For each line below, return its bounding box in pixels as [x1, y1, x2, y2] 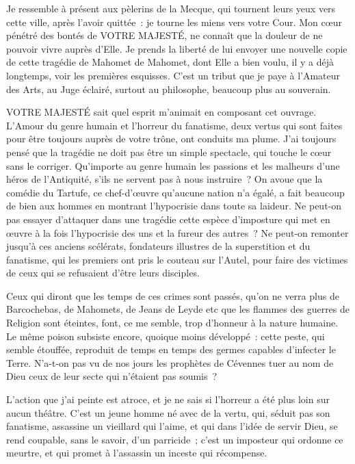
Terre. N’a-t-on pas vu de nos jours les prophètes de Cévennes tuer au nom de [6, 355, 334, 370]
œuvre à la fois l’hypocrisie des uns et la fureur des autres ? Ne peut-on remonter [6, 225, 349, 240]
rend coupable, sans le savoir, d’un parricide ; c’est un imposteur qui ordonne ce [6, 432, 343, 446]
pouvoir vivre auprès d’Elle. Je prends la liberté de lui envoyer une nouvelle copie [6, 41, 347, 55]
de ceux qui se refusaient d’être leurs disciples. [6, 266, 200, 280]
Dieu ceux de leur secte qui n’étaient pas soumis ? [6, 369, 218, 383]
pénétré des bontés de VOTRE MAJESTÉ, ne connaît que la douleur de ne [6, 28, 323, 42]
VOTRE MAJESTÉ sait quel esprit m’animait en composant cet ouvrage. [6, 105, 317, 119]
